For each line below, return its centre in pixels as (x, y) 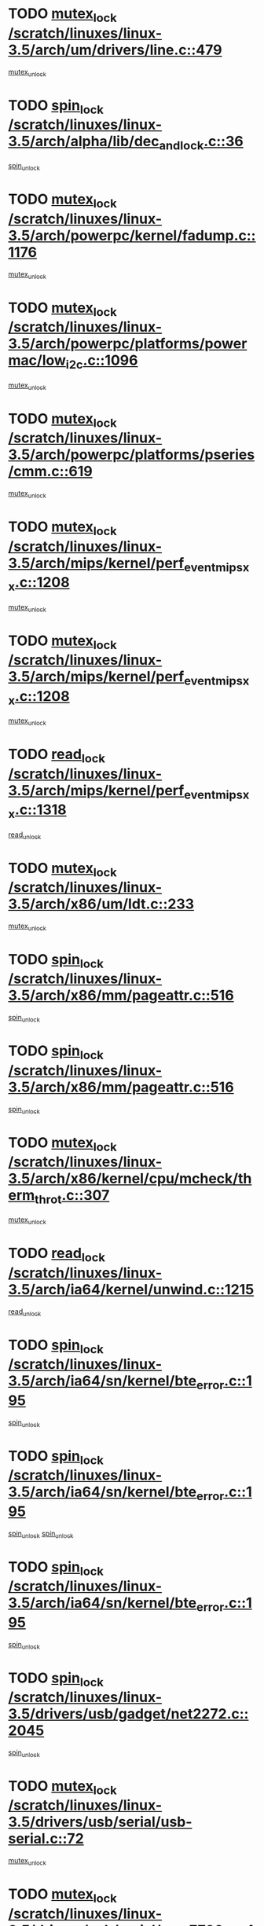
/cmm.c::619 (50, 471)
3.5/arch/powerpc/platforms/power (128, 344)
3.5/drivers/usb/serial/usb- (100, 1822)
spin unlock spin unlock (41, 1534)
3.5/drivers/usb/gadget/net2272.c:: (128, 1714)
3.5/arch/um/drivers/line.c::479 (115, 50)
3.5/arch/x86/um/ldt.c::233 (101, 904)
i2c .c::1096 (102, 361)
